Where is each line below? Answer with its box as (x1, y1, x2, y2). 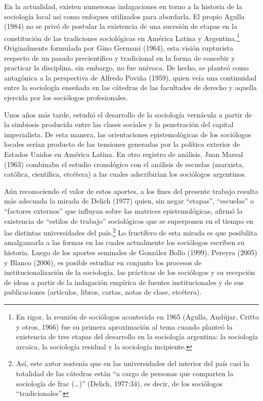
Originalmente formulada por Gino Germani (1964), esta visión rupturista (4, 43, 233, 53)
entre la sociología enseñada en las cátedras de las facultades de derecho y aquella (4, 82, 257, 93)
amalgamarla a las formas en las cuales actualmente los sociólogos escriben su (4, 237, 245, 248)
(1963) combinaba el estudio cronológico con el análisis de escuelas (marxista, (4, 158, 244, 169)
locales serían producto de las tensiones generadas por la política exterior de (4, 139, 240, 149)
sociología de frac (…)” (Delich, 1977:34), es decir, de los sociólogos (16, 378, 223, 388)
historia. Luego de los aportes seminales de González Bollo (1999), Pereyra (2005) (4, 247, 257, 257)
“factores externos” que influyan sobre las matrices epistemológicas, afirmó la (4, 205, 243, 216)
